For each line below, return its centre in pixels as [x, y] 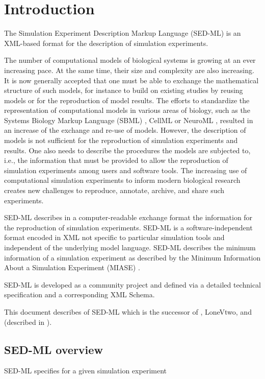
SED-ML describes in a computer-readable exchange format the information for [128, 217]
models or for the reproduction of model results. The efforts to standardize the [127, 100]
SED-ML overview [54, 349]
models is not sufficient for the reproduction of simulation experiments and [121, 140]
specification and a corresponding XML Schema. [79, 294]
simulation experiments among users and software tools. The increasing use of [126, 170]
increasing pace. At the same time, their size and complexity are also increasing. [129, 70]
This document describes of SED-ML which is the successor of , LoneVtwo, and [128, 311]
